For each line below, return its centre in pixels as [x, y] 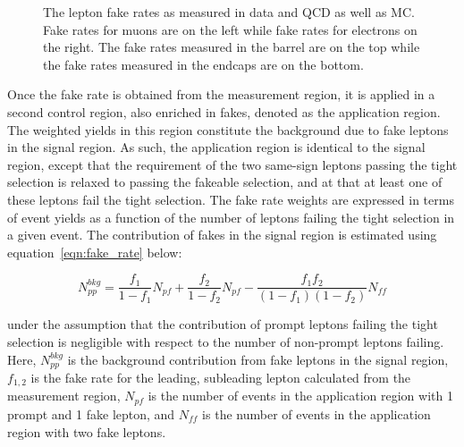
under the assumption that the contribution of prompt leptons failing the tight [223, 324]
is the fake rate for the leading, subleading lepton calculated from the [221, 378]
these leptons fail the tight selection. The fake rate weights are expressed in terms [231, 199]
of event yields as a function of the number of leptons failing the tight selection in [231, 217]
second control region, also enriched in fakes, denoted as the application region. [224, 111]
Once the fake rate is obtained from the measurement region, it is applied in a [221, 94]
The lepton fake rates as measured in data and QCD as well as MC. [229, 12]
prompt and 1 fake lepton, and [91, 413]
